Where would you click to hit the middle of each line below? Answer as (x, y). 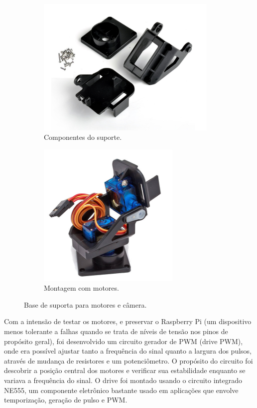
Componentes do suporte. (83, 137)
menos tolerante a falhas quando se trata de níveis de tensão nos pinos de (116, 331)
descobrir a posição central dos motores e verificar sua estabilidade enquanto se (125, 370)
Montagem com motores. (81, 288)
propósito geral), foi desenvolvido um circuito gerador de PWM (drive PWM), (124, 341)
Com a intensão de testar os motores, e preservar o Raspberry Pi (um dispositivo (128, 321)
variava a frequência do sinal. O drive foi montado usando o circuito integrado (123, 380)
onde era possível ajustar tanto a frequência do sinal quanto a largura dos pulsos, (128, 351)
